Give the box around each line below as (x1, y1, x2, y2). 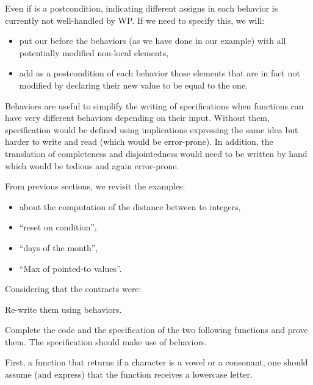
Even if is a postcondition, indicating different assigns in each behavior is (5, 2, 278, 14)
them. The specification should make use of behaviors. (5, 335, 207, 348)
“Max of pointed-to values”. (19, 262, 122, 274)
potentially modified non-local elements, (19, 46, 169, 59)
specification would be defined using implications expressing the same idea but (5, 123, 298, 136)
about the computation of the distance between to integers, (19, 200, 241, 213)
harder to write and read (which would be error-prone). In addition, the (5, 135, 273, 148)
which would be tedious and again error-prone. (5, 159, 179, 172)
